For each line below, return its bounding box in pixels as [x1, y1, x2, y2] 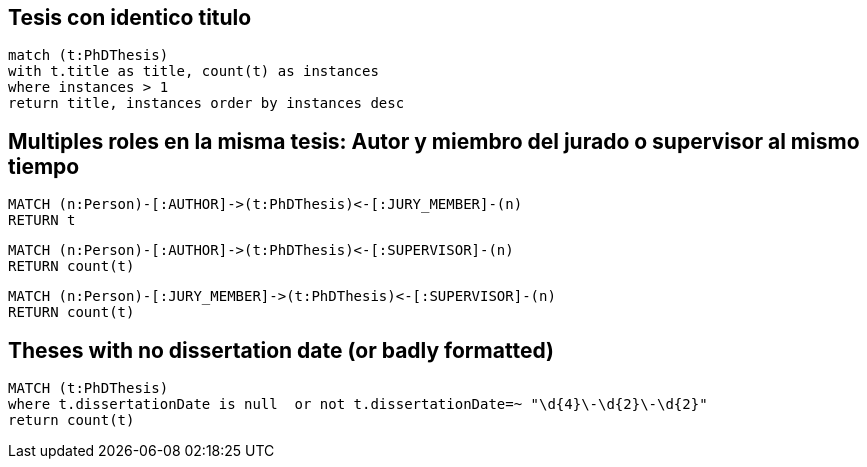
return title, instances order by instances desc [8, 95, 405, 112]
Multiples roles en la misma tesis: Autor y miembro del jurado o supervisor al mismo [8, 128, 860, 154]
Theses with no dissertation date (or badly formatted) [8, 337, 554, 363]
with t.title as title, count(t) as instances [8, 63, 379, 80]
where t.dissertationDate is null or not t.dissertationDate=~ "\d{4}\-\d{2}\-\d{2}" [8, 396, 708, 413]
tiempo [8, 153, 80, 179]
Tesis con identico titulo [8, 5, 252, 30]
